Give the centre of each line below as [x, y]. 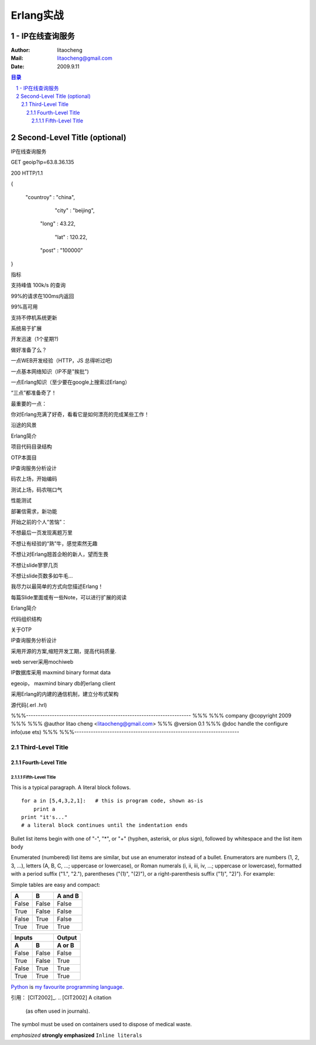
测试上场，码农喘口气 [37, 490]
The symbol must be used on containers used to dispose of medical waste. [102, 1024]
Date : [18, 66]
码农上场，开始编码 [34, 479]
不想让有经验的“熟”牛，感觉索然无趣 [54, 543]
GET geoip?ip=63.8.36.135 [42, 162]
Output [67, 938]
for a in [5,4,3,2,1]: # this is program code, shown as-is [112, 801]
